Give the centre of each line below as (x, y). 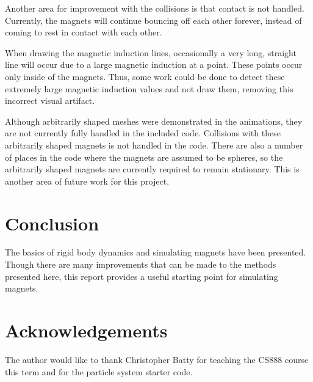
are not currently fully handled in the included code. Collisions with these (143, 133)
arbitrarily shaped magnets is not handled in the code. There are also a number (154, 145)
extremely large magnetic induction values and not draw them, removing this (149, 88)
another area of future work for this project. (87, 181)
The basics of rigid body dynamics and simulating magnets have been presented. (156, 252)
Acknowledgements (86, 330)
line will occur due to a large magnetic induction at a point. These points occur (154, 64)
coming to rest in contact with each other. (84, 32)
